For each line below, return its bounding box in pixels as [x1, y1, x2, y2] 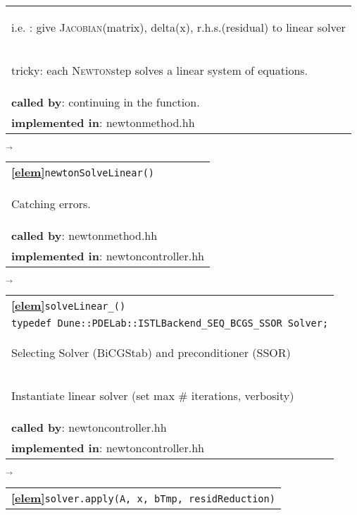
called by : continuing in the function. [11, 94, 200, 110]
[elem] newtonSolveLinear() [11, 164, 155, 181]
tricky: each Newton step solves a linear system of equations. [11, 62, 308, 78]
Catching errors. [11, 195, 91, 212]
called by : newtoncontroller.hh [11, 419, 167, 436]
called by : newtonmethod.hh [11, 227, 158, 244]
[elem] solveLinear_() [11, 297, 126, 314]
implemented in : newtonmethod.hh [11, 114, 195, 131]
